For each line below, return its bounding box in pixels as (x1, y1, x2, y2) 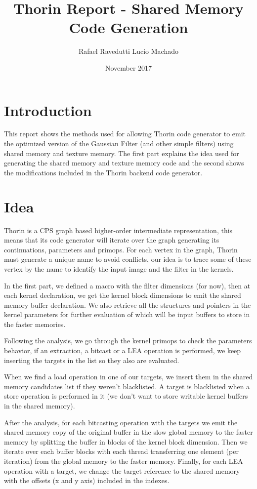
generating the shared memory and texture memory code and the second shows (4, 158, 244, 168)
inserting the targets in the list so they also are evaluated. (4, 355, 179, 365)
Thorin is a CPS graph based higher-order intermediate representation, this (4, 225, 233, 235)
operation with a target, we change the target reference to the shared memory (4, 465, 240, 476)
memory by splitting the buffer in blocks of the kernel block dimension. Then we (4, 436, 248, 447)
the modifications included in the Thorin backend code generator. (4, 167, 203, 177)
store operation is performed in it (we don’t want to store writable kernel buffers (4, 391, 248, 401)
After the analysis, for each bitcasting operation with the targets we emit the (4, 417, 238, 427)
